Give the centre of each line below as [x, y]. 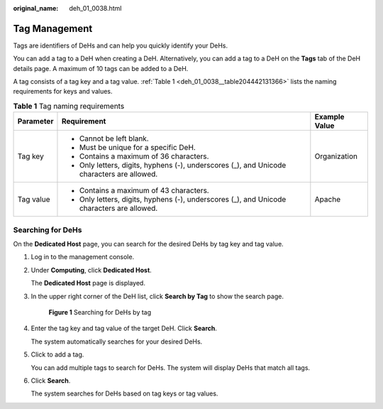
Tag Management [53, 28]
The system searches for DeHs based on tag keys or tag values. [124, 393]
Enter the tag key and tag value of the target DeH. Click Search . [124, 328]
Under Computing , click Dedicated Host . [91, 270]
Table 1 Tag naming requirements [69, 107]
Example [329, 117]
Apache [327, 200]
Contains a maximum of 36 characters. [144, 156]
